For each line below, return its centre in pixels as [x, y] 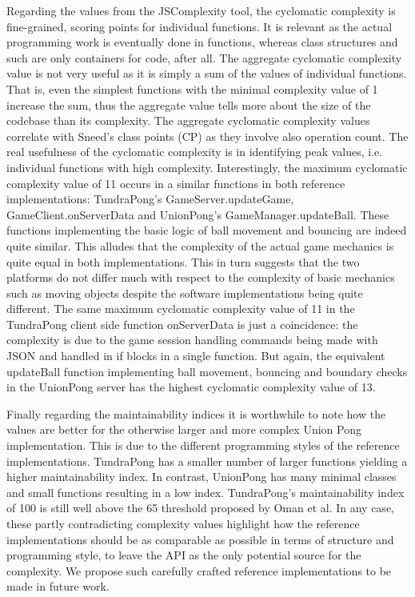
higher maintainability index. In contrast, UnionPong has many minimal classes [202, 477]
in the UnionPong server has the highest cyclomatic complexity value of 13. [191, 387]
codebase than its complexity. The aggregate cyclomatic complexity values [188, 120]
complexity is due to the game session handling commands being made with [192, 340]
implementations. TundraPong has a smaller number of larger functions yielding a [207, 461]
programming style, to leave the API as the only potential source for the [184, 555]
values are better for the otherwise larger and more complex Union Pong [184, 429]
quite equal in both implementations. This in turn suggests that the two [183, 261]
